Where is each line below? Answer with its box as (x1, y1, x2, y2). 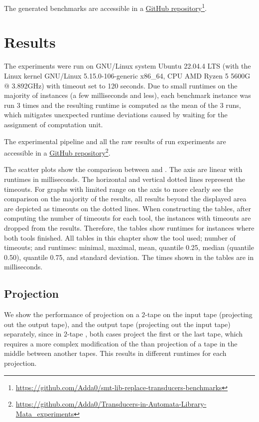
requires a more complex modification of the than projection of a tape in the (4, 338, 238, 348)
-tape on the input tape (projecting (145, 309, 253, 320)
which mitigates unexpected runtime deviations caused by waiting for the (4, 109, 228, 120)
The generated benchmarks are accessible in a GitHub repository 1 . (4, 1, 207, 13)
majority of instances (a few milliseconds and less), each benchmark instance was (4, 90, 251, 100)
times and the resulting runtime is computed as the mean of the (22, 99, 218, 110)
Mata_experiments (15, 408, 74, 419)
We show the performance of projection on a (4, 309, 139, 320)
